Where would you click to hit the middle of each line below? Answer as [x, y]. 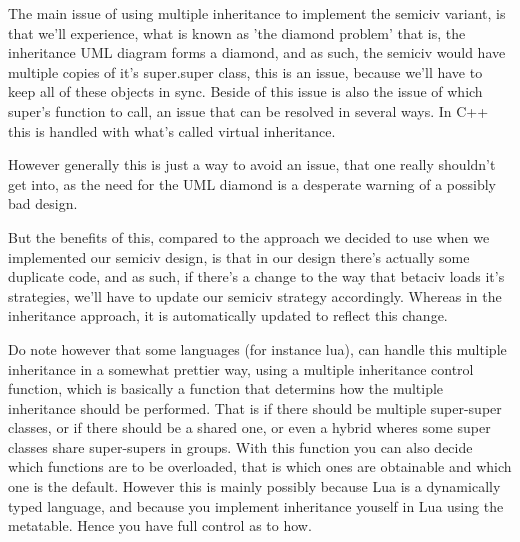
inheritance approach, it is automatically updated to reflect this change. [228, 315]
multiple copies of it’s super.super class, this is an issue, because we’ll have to [245, 71]
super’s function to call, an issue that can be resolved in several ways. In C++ [248, 110]
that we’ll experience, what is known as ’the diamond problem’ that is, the [237, 32]
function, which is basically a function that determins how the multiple [226, 388]
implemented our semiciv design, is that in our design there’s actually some [239, 256]
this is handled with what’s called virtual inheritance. [172, 130]
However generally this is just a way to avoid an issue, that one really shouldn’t [252, 164]
